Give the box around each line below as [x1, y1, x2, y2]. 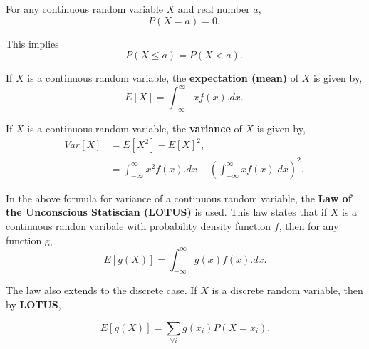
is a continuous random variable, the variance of [27, 121, 242, 136]
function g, [6, 232, 53, 247]
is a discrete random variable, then [212, 283, 363, 298]
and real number [177, 1, 250, 16]
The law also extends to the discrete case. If [6, 283, 197, 298]
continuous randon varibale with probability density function [6, 218, 271, 233]
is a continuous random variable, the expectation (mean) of [27, 71, 298, 85]
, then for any [279, 218, 339, 233]
